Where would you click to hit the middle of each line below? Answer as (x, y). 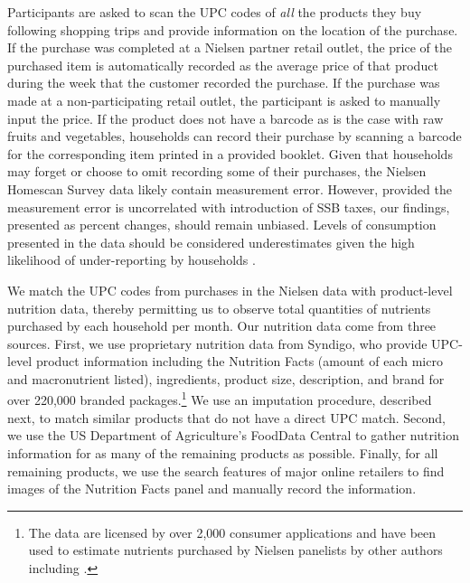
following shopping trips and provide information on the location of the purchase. (233, 29)
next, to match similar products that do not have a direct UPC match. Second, (227, 417)
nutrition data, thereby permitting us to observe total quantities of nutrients (219, 308)
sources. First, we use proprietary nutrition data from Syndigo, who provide (217, 343)
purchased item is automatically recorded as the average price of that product (223, 65)
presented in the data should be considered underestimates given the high (211, 242)
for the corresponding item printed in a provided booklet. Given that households (230, 153)
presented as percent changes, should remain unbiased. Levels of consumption (222, 225)
